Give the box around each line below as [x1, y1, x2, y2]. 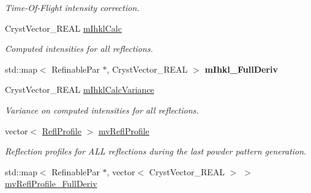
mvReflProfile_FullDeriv [5, 177, 97, 190]
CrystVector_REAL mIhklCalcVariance [5, 83, 154, 96]
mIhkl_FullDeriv [204, 62, 278, 75]
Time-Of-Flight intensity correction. [5, 1, 140, 13]
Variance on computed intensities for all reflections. [5, 103, 199, 116]
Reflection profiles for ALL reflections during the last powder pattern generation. [5, 145, 307, 158]
